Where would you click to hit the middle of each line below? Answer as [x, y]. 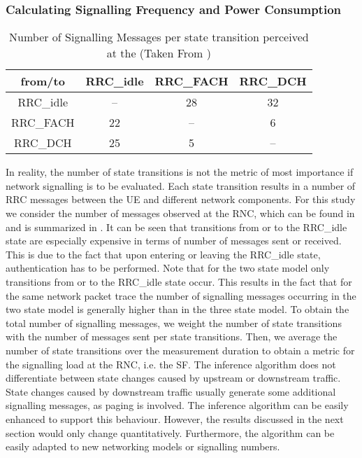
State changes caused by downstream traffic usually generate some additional [171, 391]
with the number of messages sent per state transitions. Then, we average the [172, 336]
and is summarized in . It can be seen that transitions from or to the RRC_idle [176, 227]
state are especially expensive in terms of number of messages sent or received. [174, 241]
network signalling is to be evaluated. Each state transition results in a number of [181, 185]
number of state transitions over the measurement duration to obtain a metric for [180, 350]
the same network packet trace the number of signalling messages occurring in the [181, 295]
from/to [43, 81]
